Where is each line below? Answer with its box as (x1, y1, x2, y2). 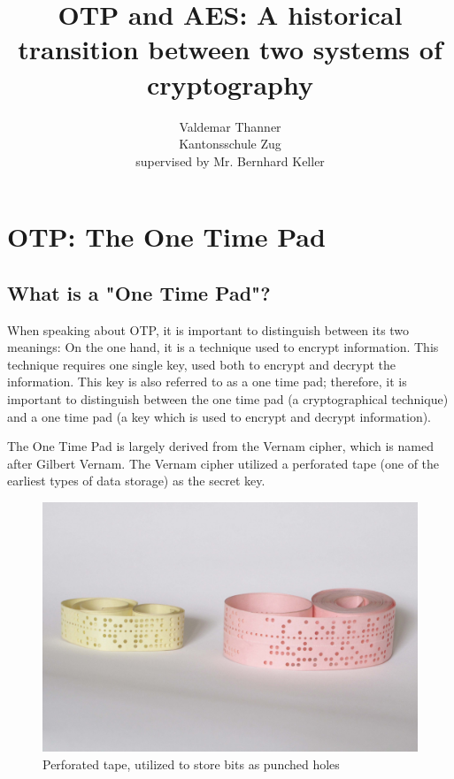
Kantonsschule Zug (179, 134, 281, 153)
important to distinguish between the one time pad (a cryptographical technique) (7, 390, 449, 409)
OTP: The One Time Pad (7, 218, 326, 255)
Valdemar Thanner (179, 117, 281, 135)
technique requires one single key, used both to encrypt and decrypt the (7, 355, 396, 373)
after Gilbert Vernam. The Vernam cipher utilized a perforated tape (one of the (7, 454, 440, 472)
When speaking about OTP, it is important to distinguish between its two (7, 320, 410, 339)
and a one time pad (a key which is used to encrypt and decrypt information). (7, 407, 432, 425)
